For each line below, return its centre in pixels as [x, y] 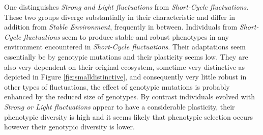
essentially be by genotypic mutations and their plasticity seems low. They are [126, 56]
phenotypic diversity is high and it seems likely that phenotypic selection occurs [128, 116]
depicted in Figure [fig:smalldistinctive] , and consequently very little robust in [125, 77]
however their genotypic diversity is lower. [69, 127]
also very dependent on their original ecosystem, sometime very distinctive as [125, 66]
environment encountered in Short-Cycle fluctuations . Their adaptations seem [125, 47]
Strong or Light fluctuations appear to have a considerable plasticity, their [120, 106]
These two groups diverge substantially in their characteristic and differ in [120, 17]
